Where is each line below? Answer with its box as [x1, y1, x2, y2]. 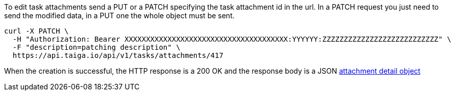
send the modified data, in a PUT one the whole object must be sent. [4, 11, 235, 20]
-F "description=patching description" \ [12, 43, 181, 51]
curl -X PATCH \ [4, 27, 69, 35]
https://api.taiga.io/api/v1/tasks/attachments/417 [12, 51, 223, 59]
